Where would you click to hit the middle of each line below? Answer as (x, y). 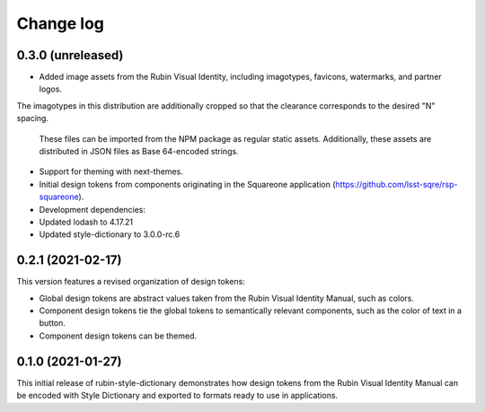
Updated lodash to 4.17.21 (86, 222)
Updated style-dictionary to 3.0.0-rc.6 (110, 234)
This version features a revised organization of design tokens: (131, 282)
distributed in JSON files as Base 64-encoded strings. (139, 152)
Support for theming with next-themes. (111, 171)
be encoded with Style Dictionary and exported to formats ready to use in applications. (177, 396)
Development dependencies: (93, 209)
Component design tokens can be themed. (118, 336)
